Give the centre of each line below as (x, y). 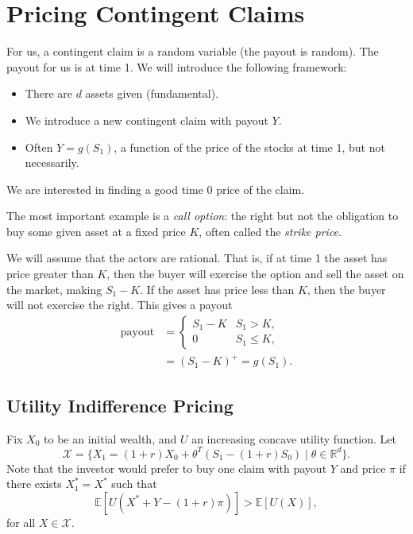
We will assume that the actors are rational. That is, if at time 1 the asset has (197, 258)
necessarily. (52, 163)
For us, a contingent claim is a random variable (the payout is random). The (193, 51)
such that (134, 484)
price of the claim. (261, 189)
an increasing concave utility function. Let (294, 438)
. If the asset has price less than (217, 289)
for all (21, 522)
